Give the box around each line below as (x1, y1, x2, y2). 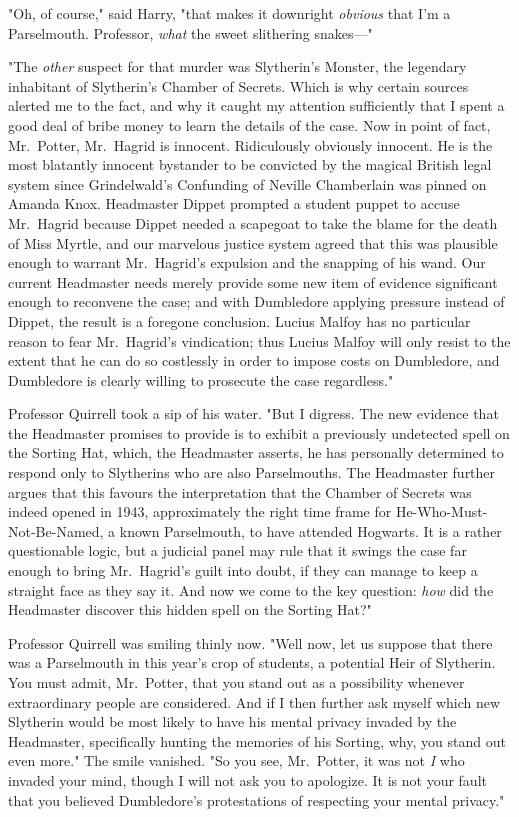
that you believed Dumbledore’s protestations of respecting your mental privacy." (8, 789, 505, 810)
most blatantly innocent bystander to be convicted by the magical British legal (8, 154, 492, 175)
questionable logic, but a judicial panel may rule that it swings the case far (8, 540, 467, 561)
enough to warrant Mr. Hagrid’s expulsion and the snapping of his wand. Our (8, 252, 486, 273)
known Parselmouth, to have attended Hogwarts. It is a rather (119, 520, 502, 541)
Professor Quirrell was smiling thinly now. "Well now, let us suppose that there (8, 632, 493, 653)
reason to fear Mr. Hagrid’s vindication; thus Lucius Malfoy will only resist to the (8, 330, 511, 351)
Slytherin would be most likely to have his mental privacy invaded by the (8, 711, 457, 732)
